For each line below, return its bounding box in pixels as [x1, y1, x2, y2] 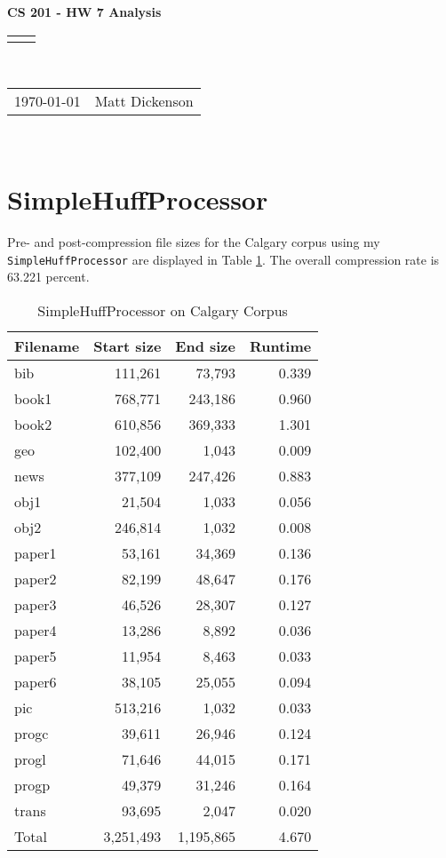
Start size [93, 335, 162, 356]
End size [175, 335, 235, 356]
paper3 [14, 593, 57, 615]
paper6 [14, 671, 57, 692]
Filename [14, 335, 80, 356]
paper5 [14, 645, 57, 666]
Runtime [249, 335, 312, 356]
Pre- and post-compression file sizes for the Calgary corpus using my [7, 232, 380, 250]
